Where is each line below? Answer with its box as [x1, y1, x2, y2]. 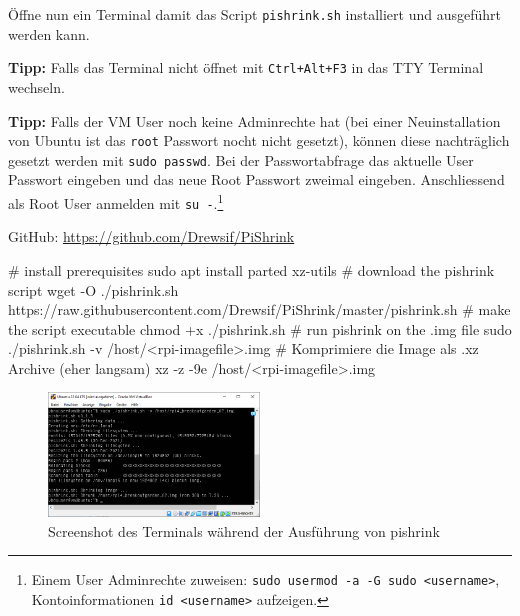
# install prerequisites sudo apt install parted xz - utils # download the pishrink [8, 259, 495, 280]
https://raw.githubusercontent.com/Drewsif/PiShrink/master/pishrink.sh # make [8, 299, 511, 320]
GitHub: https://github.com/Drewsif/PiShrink [8, 226, 295, 247]
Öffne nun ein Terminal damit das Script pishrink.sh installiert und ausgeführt [8, 4, 501, 24]
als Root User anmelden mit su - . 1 [8, 190, 224, 213]
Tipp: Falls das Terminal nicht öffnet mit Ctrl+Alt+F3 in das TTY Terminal [8, 57, 484, 78]
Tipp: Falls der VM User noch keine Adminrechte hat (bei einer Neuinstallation [8, 110, 501, 131]
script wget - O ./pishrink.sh [8, 279, 179, 300]
